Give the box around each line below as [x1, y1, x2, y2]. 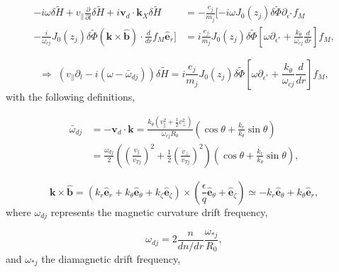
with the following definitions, [6, 89, 135, 103]
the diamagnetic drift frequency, [41, 251, 181, 266]
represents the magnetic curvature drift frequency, [50, 204, 268, 219]
